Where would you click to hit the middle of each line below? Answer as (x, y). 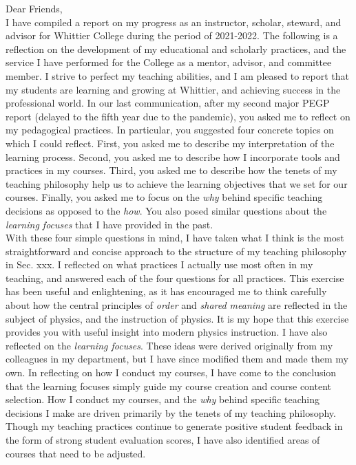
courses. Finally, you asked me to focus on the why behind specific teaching (164, 197)
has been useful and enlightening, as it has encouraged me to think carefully (166, 291)
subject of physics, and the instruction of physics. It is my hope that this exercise (177, 318)
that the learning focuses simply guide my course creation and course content (169, 386)
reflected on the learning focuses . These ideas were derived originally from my (169, 345)
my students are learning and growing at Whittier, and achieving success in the (173, 89)
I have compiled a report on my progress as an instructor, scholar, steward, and (174, 22)
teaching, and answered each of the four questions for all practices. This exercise (175, 278)
